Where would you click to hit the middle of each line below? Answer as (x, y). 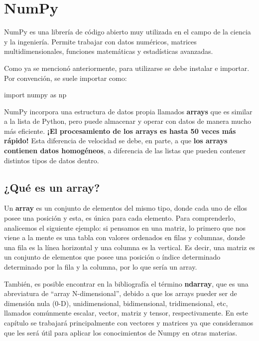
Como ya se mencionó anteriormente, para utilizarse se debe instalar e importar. (127, 68)
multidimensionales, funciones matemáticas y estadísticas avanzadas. (109, 51)
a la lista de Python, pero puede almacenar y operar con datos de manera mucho (128, 121)
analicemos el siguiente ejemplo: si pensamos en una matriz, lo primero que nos (125, 227)
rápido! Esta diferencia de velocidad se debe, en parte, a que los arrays (116, 141)
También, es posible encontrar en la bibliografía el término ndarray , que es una (126, 283)
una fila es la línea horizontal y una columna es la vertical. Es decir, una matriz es (129, 247)
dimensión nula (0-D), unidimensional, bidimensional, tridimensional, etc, (116, 303)
